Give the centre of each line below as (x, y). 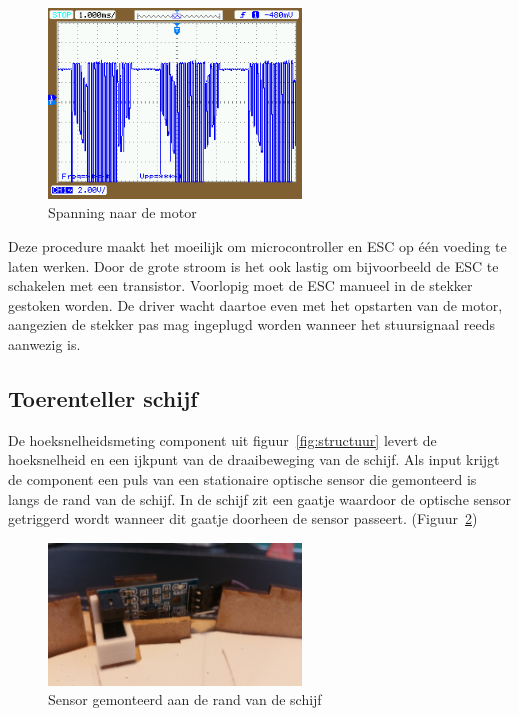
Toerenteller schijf (103, 397)
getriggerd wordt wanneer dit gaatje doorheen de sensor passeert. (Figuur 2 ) (243, 518)
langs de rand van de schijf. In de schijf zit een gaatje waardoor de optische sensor (260, 498)
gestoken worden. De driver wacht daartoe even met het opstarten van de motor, (255, 304)
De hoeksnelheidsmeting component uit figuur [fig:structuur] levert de (222, 439)
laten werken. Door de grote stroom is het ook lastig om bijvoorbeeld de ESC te (253, 265)
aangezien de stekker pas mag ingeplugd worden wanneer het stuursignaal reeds (252, 324)
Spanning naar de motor (122, 212)
